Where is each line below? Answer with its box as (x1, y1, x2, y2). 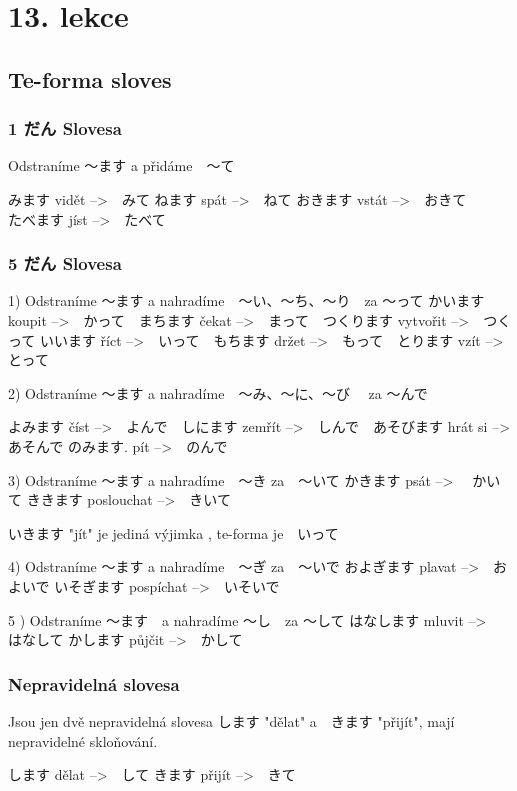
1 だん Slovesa (8, 116, 122, 141)
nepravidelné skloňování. (8, 730, 158, 751)
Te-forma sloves (8, 63, 172, 94)
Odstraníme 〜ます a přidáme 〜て (8, 155, 235, 176)
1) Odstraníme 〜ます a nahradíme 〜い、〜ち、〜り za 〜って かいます (8, 290, 485, 311)
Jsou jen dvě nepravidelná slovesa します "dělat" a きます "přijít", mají (8, 710, 455, 731)
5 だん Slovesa (8, 251, 122, 276)
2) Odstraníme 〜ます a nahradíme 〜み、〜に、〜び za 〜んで (8, 382, 428, 403)
